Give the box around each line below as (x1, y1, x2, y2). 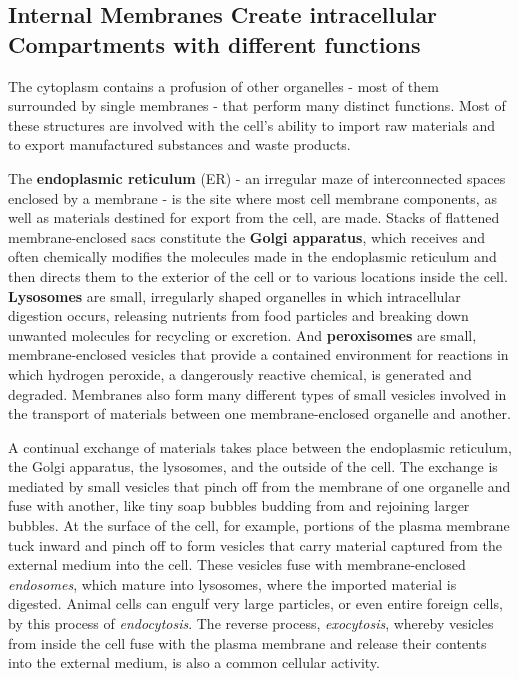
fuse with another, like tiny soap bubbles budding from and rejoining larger (8, 495, 470, 516)
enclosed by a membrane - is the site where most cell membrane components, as (8, 187, 497, 208)
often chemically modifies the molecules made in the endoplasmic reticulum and (8, 246, 497, 267)
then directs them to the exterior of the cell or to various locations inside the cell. (8, 265, 508, 286)
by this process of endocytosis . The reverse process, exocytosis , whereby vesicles (8, 613, 494, 634)
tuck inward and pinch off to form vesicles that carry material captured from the (8, 534, 502, 555)
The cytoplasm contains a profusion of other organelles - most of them (8, 75, 439, 96)
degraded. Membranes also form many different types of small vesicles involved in (8, 383, 507, 404)
